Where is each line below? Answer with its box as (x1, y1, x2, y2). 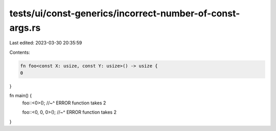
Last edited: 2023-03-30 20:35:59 (9, 40, 82, 46)
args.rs (9, 22, 41, 33)
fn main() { (9, 93, 32, 99)
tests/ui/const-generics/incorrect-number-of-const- (9, 8, 240, 19)
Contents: (9, 49, 30, 55)
